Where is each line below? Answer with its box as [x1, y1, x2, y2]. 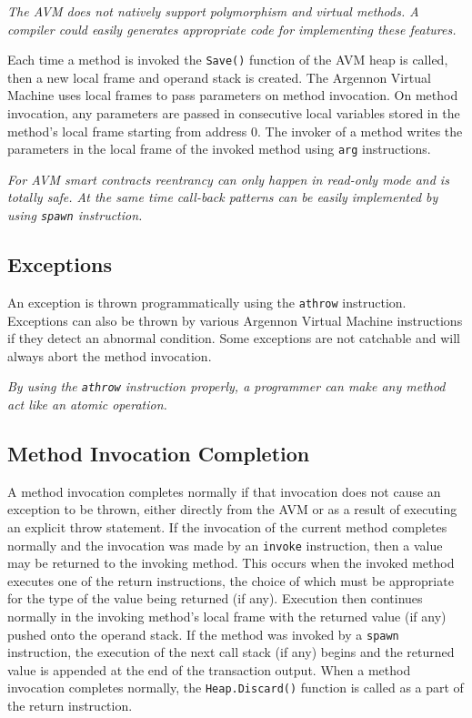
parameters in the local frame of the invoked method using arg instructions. [7, 139, 431, 158]
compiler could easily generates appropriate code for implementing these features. [7, 19, 457, 38]
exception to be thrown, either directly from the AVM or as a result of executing [7, 500, 457, 519]
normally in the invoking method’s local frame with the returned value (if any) [7, 607, 447, 626]
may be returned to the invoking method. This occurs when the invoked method [7, 553, 455, 572]
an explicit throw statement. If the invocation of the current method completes [7, 518, 447, 536]
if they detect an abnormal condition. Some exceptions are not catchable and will [7, 329, 460, 348]
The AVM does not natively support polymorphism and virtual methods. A [7, 2, 419, 20]
